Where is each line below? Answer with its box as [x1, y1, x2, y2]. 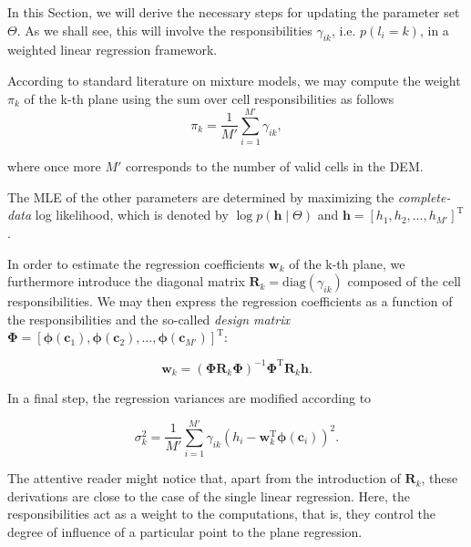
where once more [7, 157, 101, 176]
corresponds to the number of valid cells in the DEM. [126, 157, 424, 176]
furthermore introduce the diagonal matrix [7, 272, 245, 291]
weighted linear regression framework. [7, 40, 218, 59]
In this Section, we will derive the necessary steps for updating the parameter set [7, 3, 460, 21]
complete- [397, 187, 451, 206]
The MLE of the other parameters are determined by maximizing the [7, 187, 394, 206]
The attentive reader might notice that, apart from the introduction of [7, 469, 401, 488]
